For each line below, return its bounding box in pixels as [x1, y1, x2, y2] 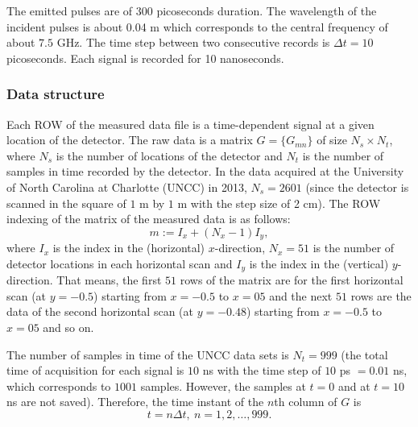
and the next [269, 287, 333, 304]
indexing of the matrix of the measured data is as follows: [6, 210, 291, 227]
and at [337, 377, 370, 394]
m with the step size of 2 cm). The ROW [177, 194, 381, 211]
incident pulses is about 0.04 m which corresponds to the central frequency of [6, 18, 388, 35]
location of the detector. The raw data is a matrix [6, 131, 253, 148]
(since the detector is [305, 178, 409, 195]
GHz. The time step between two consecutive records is [56, 34, 330, 51]
